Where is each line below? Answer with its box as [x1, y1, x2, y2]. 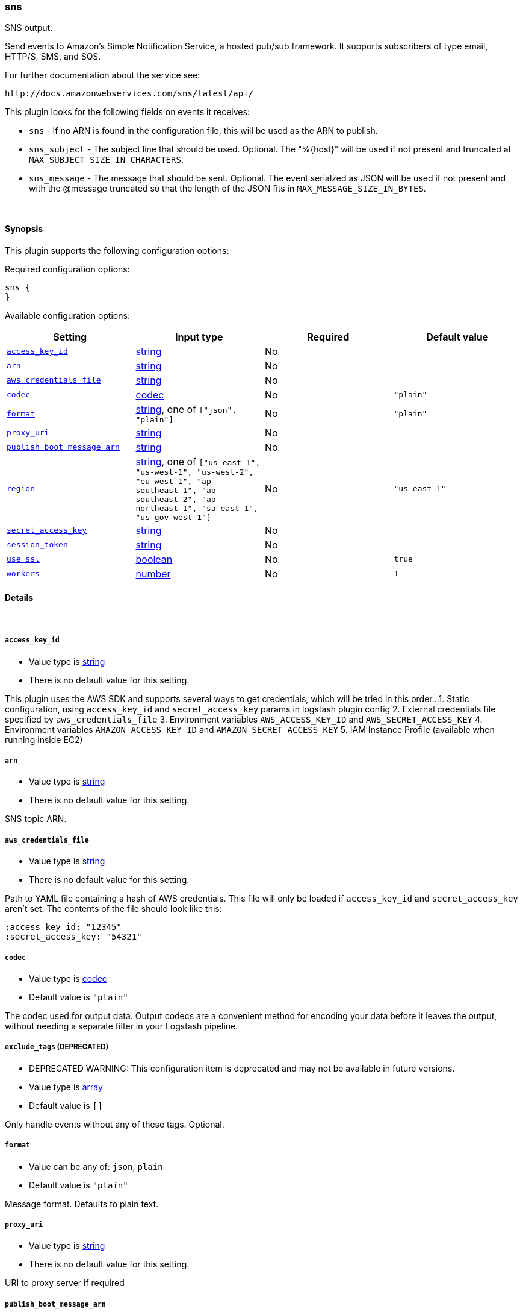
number [135, 567, 171, 580]
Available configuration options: [5, 310, 130, 321]
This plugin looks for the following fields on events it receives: [5, 107, 250, 118]
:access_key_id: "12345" [5, 922, 122, 932]
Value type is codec [29, 973, 107, 984]
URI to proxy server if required [5, 1278, 125, 1288]
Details [5, 592, 34, 603]
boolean [135, 553, 173, 565]
